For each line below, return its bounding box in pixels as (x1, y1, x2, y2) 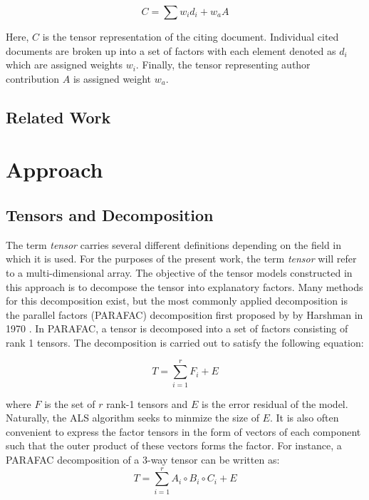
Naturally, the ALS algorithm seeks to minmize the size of (6, 410, 259, 425)
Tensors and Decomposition (6, 203, 214, 225)
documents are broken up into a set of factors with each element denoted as (6, 43, 336, 58)
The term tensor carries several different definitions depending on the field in (6, 237, 342, 252)
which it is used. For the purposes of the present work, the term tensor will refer (6, 251, 357, 266)
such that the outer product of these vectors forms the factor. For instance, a (6, 438, 342, 453)
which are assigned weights (6, 57, 123, 72)
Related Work (6, 106, 111, 128)
